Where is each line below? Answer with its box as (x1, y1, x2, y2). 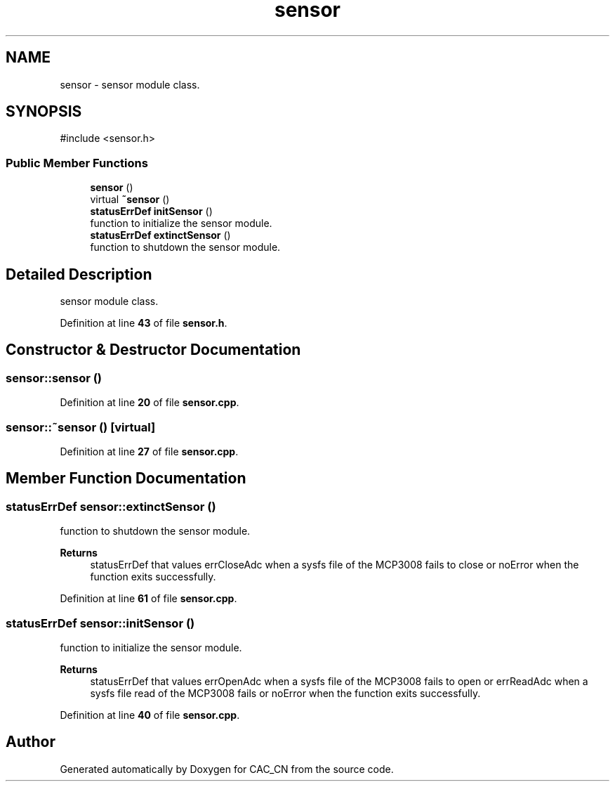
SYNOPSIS (6, 103, 82, 121)
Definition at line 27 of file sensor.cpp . (60, 445, 239, 457)
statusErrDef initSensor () (90, 205, 213, 218)
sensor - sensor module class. (60, 78, 200, 91)
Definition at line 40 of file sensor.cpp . (60, 708, 240, 721)
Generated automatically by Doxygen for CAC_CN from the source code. (60, 762, 394, 775)
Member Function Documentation (6, 469, 246, 488)
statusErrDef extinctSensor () (90, 229, 231, 242)
